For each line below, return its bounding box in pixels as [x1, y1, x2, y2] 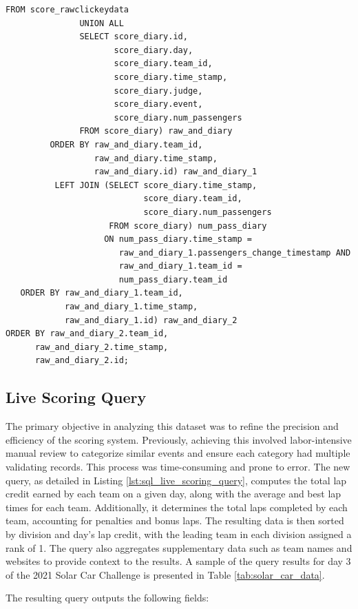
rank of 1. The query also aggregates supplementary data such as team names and [6, 540, 352, 555]
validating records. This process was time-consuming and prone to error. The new [6, 460, 350, 474]
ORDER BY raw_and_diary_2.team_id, [6, 329, 169, 339]
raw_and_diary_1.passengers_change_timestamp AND [118, 247, 351, 258]
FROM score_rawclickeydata [6, 5, 129, 14]
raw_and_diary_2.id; [34, 355, 129, 366]
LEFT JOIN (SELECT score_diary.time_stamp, [54, 180, 257, 190]
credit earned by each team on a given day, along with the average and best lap [6, 486, 341, 501]
